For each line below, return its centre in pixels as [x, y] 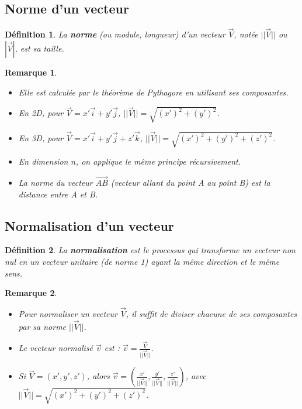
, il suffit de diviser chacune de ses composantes [211, 313]
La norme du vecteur [55, 182]
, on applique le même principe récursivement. [158, 161]
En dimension [43, 161]
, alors [98, 376]
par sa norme [42, 326]
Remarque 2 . [31, 293]
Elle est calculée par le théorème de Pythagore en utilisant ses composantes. [153, 92]
